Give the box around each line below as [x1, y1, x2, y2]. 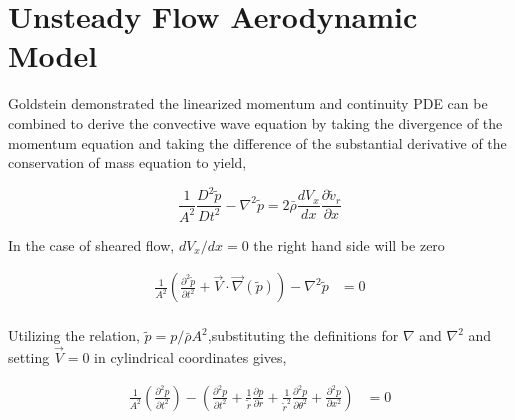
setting [8, 347, 50, 368]
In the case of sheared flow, [8, 234, 175, 255]
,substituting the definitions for [207, 325, 399, 346]
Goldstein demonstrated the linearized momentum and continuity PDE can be [8, 93, 488, 114]
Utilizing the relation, [8, 325, 140, 346]
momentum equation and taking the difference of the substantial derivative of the [8, 132, 507, 153]
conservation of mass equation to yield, [8, 152, 247, 173]
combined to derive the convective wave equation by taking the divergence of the [8, 112, 503, 133]
